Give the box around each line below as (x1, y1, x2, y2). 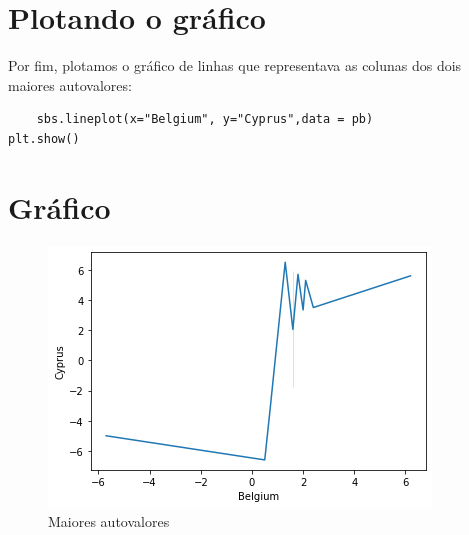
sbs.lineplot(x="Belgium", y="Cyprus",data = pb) (36, 112, 374, 127)
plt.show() (8, 131, 80, 146)
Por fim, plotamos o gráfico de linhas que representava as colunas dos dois (8, 55, 462, 76)
